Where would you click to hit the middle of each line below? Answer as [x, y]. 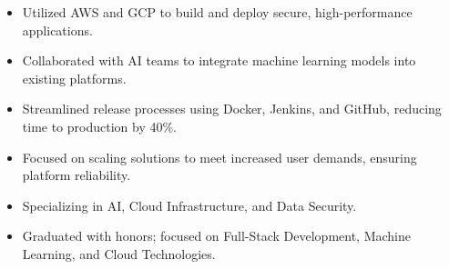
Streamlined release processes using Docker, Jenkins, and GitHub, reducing [232, 109]
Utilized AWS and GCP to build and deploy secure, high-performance [217, 12]
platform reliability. [77, 175]
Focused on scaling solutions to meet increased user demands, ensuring [219, 157]
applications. [57, 30]
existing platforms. [74, 78]
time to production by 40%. [100, 126]
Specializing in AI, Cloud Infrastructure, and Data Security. [189, 205]
